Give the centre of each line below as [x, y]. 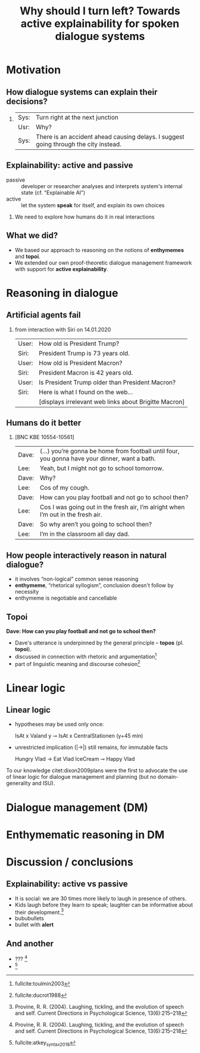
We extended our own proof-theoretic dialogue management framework [103, 263]
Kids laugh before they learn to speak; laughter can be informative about [104, 905]
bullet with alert [34, 925]
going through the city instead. [79, 144]
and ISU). [43, 783]
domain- [168, 777]
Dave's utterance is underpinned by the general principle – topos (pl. [99, 643]
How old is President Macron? [80, 363]
